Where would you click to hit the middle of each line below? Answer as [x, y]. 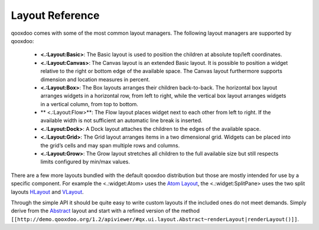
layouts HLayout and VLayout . [47, 192]
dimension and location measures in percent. [95, 79]
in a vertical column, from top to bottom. [89, 104]
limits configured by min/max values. [85, 162]
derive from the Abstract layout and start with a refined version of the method [105, 211]
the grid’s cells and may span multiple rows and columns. [110, 145]
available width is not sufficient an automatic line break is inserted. [121, 120]
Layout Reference [55, 15]
